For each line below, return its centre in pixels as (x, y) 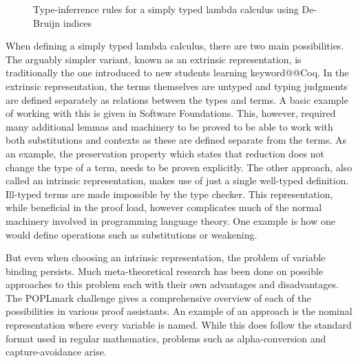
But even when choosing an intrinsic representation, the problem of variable (166, 257)
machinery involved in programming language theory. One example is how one (170, 220)
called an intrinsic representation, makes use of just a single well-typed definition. (177, 180)
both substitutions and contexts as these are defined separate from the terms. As (176, 140)
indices (77, 22)
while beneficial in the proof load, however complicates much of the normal (164, 207)
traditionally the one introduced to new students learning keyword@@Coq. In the (177, 73)
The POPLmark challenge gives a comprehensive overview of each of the (158, 297)
